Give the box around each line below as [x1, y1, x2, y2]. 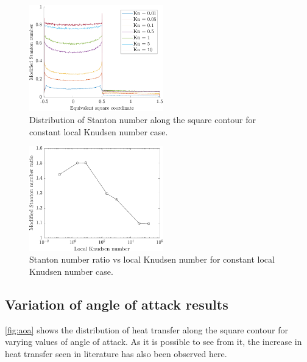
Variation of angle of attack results [5, 294, 228, 313]
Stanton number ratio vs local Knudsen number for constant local [29, 253, 275, 266]
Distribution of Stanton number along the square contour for [29, 113, 256, 126]
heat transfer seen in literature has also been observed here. [5, 347, 227, 360]
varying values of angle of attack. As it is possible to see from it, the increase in [5, 335, 302, 348]
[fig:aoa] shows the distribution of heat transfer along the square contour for [5, 323, 289, 336]
